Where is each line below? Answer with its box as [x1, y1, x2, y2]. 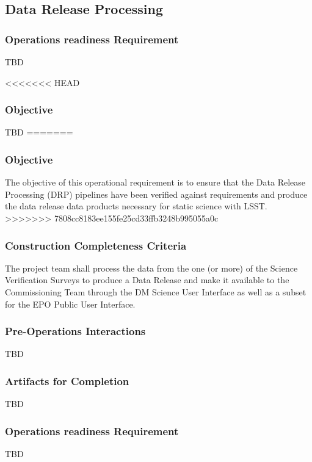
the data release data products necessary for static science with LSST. [5, 200, 267, 212]
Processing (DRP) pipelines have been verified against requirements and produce [5, 187, 308, 200]
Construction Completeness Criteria [5, 237, 187, 253]
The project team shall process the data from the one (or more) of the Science [5, 261, 298, 274]
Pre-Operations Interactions [5, 323, 146, 339]
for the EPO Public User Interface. [5, 297, 136, 310]
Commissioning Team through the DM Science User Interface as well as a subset [5, 286, 307, 298]
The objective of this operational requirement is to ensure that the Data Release [5, 176, 305, 189]
